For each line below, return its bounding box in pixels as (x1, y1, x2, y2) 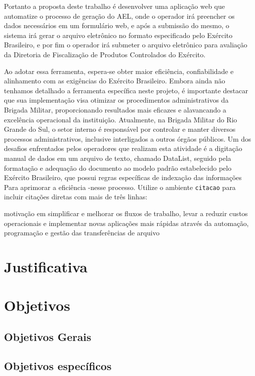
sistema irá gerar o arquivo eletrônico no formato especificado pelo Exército (4, 30, 233, 40)
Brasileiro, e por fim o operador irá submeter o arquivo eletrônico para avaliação (4, 39, 248, 50)
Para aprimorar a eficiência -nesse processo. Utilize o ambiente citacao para (4, 182, 236, 192)
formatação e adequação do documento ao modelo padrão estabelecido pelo (4, 162, 232, 173)
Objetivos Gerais (4, 329, 91, 344)
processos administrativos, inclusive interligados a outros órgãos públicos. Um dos (4, 133, 251, 144)
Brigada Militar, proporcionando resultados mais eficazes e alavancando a (4, 104, 226, 114)
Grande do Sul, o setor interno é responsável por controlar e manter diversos (4, 124, 236, 134)
